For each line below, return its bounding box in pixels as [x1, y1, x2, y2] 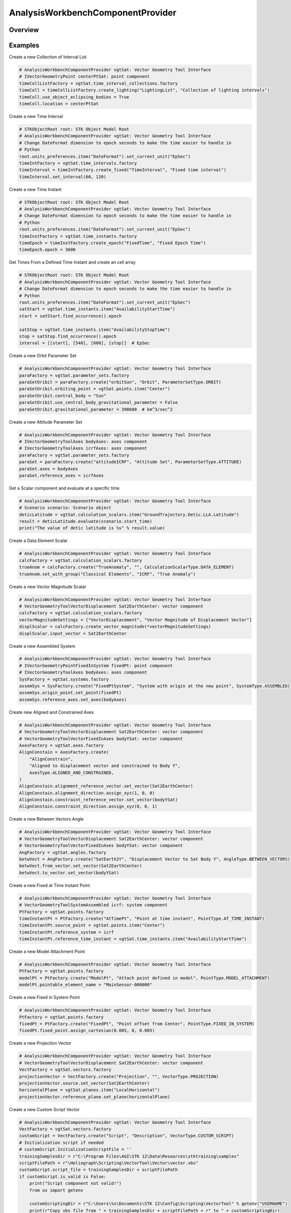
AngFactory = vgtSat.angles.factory [19, 850, 107, 855]
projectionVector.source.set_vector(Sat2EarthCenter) [19, 1080, 150, 1086]
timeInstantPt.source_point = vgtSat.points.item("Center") [19, 922, 165, 928]
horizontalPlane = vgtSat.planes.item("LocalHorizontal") [19, 1087, 160, 1093]
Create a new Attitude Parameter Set [9, 419, 82, 425]
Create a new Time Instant [9, 186, 62, 192]
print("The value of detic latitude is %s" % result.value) [19, 525, 165, 531]
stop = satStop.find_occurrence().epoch [19, 333, 116, 339]
